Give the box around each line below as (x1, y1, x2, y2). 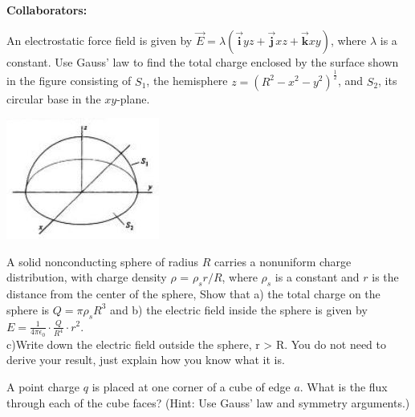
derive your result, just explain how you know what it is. (6, 351, 285, 368)
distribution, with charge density (6, 269, 167, 285)
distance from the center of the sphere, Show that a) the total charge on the (6, 285, 380, 302)
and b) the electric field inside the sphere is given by (110, 301, 368, 318)
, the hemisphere (146, 72, 228, 89)
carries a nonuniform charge (214, 253, 352, 269)
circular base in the (6, 90, 101, 107)
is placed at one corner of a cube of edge (92, 378, 291, 395)
